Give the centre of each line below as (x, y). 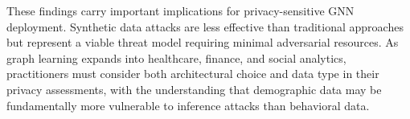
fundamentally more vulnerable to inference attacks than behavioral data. (188, 105)
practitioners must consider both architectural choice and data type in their (193, 74)
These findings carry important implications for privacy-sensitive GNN (180, 10)
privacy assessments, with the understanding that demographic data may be (194, 89)
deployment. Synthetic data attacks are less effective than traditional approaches (205, 26)
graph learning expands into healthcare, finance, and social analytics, (176, 57)
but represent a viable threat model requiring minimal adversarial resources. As (203, 42)
